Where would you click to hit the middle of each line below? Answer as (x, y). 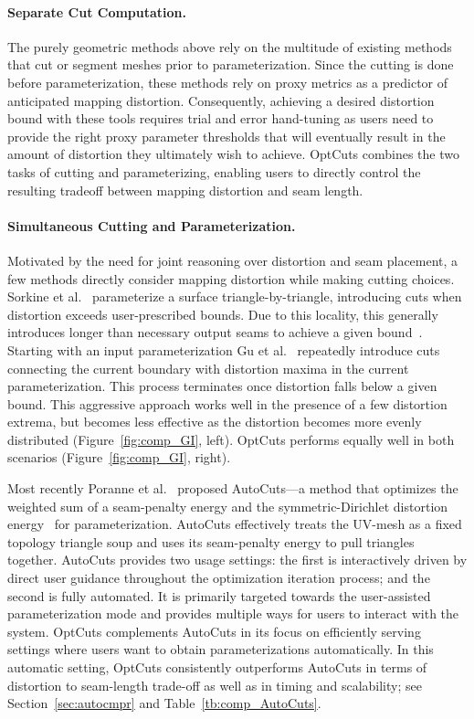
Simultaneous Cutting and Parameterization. (152, 225)
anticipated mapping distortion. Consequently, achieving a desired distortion (221, 100)
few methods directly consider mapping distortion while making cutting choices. (231, 278)
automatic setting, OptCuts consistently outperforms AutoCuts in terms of (217, 667)
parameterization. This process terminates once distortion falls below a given (222, 386)
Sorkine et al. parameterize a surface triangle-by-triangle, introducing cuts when (235, 296)
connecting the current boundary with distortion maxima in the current (208, 368)
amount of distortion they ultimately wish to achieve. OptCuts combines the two (233, 154)
